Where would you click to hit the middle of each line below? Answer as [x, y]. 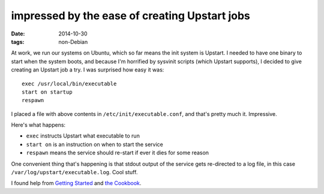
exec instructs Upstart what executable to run [83, 136]
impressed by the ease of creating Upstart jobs [130, 16]
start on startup [47, 92]
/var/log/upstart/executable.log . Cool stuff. [74, 172]
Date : [18, 34]
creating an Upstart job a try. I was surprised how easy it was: [88, 70]
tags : [18, 41]
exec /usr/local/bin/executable [69, 83]
